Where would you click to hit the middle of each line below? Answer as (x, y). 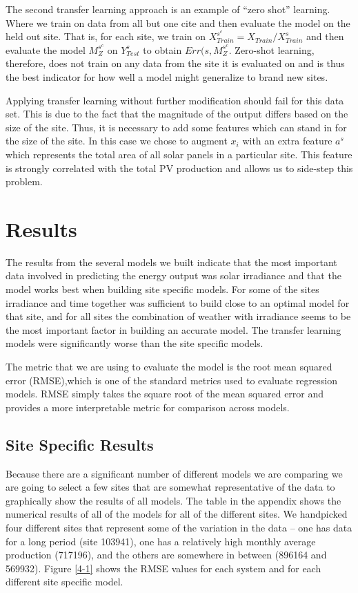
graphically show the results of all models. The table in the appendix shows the (173, 500)
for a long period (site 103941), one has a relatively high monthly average (161, 541)
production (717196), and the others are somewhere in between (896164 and (166, 555)
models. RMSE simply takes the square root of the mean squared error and (165, 394)
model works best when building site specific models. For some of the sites (162, 289)
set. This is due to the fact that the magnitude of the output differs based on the (177, 114)
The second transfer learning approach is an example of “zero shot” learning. (168, 9)
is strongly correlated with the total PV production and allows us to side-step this (179, 168)
